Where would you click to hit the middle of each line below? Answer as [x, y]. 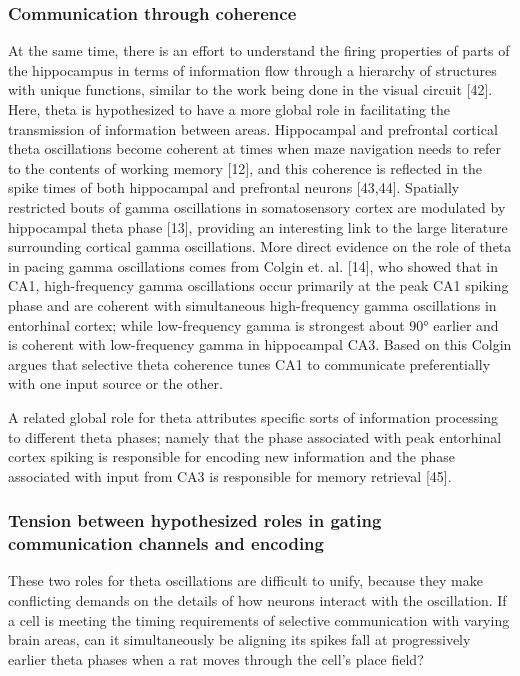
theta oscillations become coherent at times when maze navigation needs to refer [255, 148]
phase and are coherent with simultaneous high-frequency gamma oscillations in [252, 304]
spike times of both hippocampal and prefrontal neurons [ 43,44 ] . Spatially [234, 187]
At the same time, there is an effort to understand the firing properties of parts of [259, 50]
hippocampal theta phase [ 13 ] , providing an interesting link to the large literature [258, 226]
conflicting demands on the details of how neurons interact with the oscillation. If [257, 600]
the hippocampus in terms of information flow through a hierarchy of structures [252, 69]
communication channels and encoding [166, 543]
